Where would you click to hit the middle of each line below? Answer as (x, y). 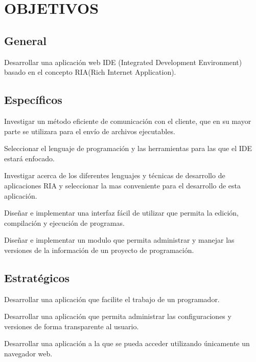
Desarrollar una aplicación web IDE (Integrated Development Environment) (123, 62)
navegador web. (28, 354)
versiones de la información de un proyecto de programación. (99, 250)
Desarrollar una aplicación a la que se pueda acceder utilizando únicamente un (127, 343)
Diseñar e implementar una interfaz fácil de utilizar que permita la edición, (121, 213)
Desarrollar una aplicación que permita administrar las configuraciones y (118, 316)
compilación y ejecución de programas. (64, 222)
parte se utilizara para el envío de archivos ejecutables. (90, 131)
